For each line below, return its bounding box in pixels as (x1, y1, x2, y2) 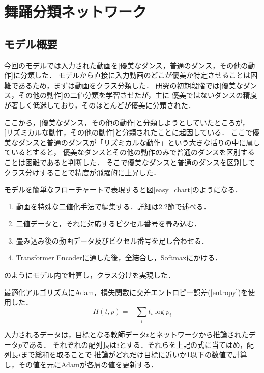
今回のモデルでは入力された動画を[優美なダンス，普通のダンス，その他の (4, 60, 248, 70)
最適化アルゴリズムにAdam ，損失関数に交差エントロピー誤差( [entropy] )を (4, 286, 248, 297)
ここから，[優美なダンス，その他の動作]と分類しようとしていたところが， (4, 117, 249, 127)
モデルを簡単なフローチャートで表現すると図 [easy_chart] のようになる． (4, 184, 242, 195)
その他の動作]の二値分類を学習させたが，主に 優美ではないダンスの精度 (18, 90, 257, 100)
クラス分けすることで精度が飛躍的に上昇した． (4, 167, 161, 177)
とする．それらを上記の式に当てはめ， (119, 339, 247, 350)
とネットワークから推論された (149, 329, 249, 340)
